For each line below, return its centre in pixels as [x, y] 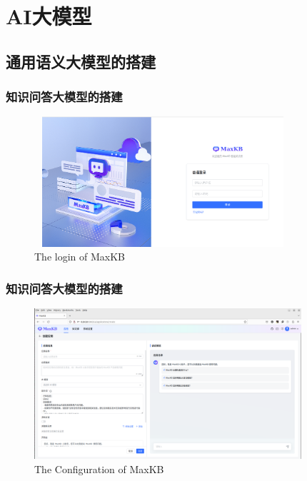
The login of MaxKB [80, 257]
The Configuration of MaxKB [99, 469]
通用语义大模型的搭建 [81, 61]
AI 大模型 [49, 16]
